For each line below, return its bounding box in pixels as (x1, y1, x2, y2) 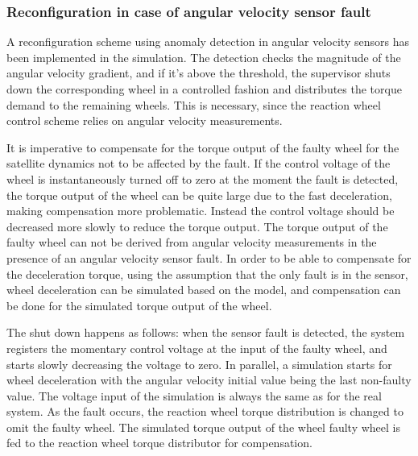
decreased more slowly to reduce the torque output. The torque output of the (6, 218, 388, 234)
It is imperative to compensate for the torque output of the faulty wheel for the (6, 139, 399, 155)
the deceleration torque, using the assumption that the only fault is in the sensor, (6, 265, 408, 282)
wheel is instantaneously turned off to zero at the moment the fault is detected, (6, 170, 399, 187)
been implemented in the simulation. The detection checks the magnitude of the (6, 48, 401, 65)
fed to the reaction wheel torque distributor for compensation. (6, 434, 312, 451)
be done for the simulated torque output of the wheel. (6, 296, 272, 313)
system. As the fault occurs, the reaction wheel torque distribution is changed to (6, 403, 404, 420)
